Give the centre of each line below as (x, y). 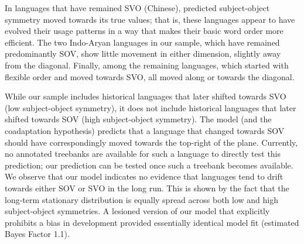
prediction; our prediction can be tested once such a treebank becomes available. (149, 165)
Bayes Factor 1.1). (37, 234)
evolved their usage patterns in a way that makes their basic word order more (144, 31)
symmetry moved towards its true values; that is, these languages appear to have (150, 19)
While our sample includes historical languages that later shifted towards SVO (146, 96)
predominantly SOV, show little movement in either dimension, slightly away (143, 54)
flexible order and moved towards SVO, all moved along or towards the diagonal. (150, 76)
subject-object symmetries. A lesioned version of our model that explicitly (137, 211)
